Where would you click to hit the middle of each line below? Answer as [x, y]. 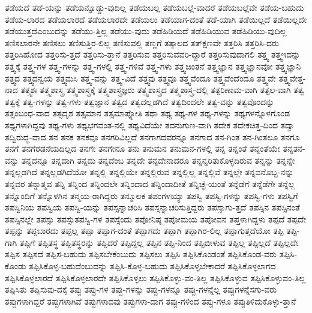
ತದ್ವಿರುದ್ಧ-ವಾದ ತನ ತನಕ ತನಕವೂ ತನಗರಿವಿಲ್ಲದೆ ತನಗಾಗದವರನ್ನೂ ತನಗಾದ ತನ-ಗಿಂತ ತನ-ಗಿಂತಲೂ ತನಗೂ [152, 136]
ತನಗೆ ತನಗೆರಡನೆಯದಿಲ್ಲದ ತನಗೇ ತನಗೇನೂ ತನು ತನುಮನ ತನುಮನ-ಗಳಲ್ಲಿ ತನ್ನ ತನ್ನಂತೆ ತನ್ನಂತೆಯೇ [142, 148]
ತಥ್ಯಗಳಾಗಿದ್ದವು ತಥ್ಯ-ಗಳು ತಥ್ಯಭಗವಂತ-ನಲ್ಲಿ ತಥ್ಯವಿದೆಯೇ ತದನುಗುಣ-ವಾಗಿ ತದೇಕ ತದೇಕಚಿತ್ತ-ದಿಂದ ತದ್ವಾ [150, 124]
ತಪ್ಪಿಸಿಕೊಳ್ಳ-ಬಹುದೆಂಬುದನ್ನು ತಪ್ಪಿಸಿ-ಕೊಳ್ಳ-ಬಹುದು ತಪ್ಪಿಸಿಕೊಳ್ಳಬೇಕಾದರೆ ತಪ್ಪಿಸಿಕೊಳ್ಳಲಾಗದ [152, 266]
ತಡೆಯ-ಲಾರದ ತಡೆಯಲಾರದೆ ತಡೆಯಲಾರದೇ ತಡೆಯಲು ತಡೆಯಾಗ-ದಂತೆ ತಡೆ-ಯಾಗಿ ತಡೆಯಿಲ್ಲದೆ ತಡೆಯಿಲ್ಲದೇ [156, 19]
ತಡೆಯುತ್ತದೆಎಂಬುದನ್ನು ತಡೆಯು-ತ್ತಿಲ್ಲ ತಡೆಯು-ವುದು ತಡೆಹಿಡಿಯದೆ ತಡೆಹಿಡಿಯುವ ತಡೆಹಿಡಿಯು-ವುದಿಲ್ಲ [146, 31]
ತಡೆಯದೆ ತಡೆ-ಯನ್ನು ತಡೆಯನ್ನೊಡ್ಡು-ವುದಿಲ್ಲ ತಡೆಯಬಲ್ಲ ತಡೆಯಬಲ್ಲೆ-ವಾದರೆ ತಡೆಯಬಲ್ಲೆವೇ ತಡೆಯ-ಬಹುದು [154, 7]
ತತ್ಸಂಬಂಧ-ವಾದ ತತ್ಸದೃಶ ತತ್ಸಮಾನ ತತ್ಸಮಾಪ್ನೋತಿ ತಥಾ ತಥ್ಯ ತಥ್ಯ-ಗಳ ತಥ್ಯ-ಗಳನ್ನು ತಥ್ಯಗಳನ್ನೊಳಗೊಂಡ [148, 113]
